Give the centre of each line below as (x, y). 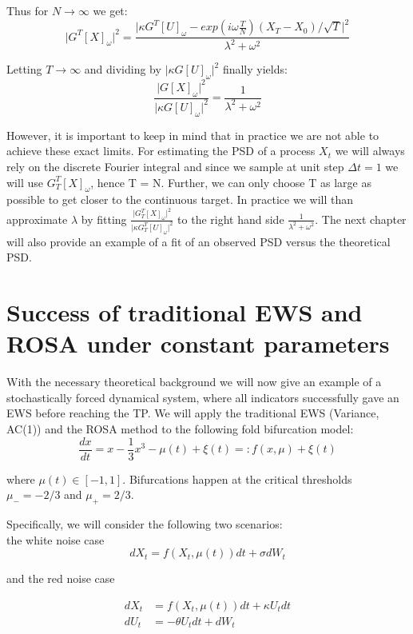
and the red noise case (61, 578)
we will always (370, 151)
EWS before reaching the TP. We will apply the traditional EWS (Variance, (193, 413)
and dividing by (123, 69)
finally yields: (255, 69)
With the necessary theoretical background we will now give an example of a (194, 382)
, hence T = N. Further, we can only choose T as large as (231, 182)
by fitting (104, 219)
